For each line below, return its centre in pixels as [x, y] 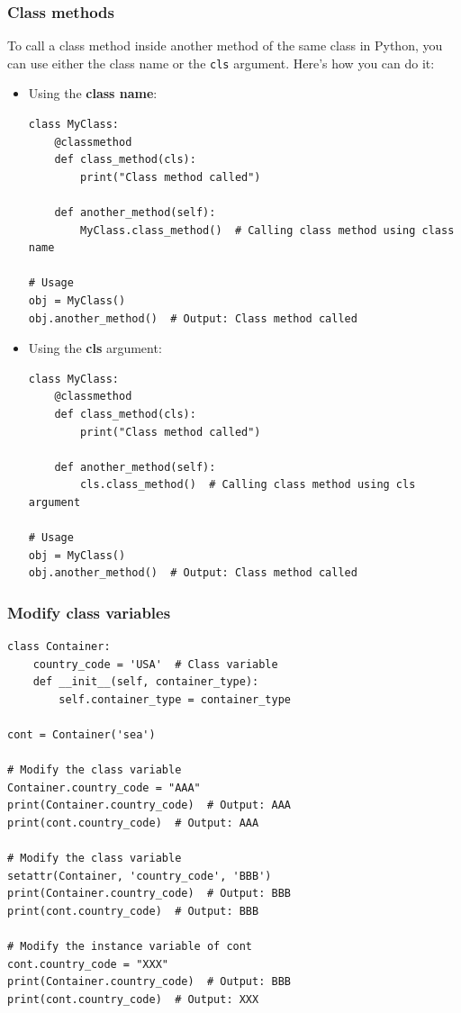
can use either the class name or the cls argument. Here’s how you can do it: [221, 63]
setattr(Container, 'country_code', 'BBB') [140, 876]
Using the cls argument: [95, 348]
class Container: [59, 647]
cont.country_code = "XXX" [88, 964]
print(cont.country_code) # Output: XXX [133, 999]
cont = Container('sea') [81, 735]
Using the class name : [93, 93]
